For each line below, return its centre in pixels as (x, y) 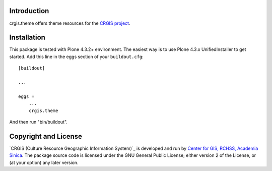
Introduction (29, 11)
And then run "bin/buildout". (39, 122)
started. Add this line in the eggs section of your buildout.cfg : (76, 56)
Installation (27, 38)
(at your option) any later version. (44, 162)
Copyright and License (46, 136)
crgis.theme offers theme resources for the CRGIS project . (70, 23)
